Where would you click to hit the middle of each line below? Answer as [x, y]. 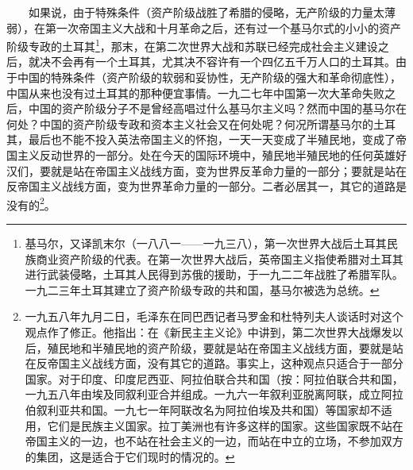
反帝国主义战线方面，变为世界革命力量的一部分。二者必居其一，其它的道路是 [206, 186]
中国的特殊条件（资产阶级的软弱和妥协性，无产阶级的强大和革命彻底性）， [209, 77]
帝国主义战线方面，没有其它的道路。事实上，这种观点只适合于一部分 [225, 363]
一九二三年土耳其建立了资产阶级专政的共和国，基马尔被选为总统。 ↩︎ [202, 289]
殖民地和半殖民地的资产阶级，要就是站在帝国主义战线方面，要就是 [220, 347]
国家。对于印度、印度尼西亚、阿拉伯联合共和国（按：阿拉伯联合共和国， [214, 378]
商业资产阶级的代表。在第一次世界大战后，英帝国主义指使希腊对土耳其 [220, 258]
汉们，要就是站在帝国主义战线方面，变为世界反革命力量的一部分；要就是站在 [206, 170]
